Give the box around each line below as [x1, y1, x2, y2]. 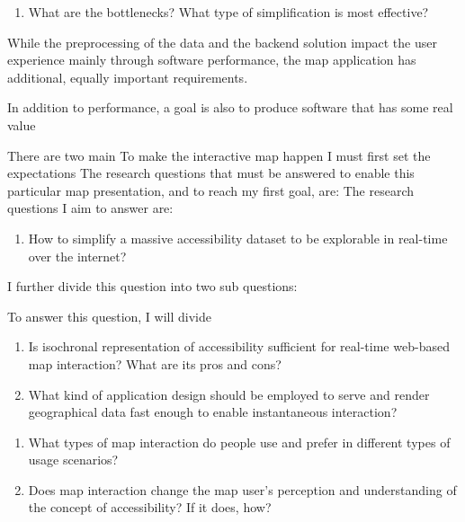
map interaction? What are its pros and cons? [28, 354, 282, 373]
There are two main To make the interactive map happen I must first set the [7, 146, 431, 164]
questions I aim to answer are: [7, 199, 174, 217]
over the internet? [28, 246, 127, 265]
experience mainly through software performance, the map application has [7, 50, 416, 69]
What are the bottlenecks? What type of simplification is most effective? [28, 3, 429, 21]
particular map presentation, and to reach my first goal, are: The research [7, 181, 415, 199]
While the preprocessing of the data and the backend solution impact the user [7, 32, 437, 51]
